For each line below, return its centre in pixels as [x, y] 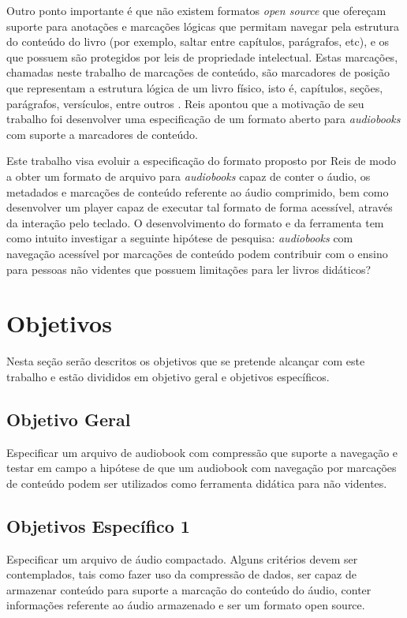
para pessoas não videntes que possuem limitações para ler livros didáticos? [189, 269]
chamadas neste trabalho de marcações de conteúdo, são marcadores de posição [198, 72]
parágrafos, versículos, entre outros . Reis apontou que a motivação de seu [185, 103]
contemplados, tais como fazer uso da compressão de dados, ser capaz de [181, 574]
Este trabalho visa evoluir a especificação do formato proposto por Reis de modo [202, 161]
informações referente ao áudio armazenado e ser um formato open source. [186, 605]
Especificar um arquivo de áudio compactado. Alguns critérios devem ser [182, 558]
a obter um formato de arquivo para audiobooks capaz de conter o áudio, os [189, 176]
